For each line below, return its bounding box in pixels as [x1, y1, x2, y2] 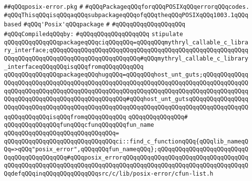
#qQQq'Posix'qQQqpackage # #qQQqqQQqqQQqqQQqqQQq [23, 21, 185, 28]
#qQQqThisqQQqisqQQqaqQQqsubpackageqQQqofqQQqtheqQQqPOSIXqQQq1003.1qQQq [4, 11, 249, 19]
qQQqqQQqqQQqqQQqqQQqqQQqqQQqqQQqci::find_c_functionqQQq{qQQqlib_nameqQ [4, 138, 249, 145]
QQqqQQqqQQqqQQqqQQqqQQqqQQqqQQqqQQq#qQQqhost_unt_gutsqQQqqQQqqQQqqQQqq [4, 96, 249, 103]
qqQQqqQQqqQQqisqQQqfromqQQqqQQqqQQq [4, 113, 126, 121]
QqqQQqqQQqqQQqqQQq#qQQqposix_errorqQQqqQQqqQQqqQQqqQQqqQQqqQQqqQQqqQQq [4, 154, 249, 161]
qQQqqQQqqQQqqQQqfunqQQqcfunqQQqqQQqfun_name [4, 121, 154, 129]
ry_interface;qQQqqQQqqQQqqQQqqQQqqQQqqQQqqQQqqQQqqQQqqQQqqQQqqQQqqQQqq [4, 47, 249, 54]
